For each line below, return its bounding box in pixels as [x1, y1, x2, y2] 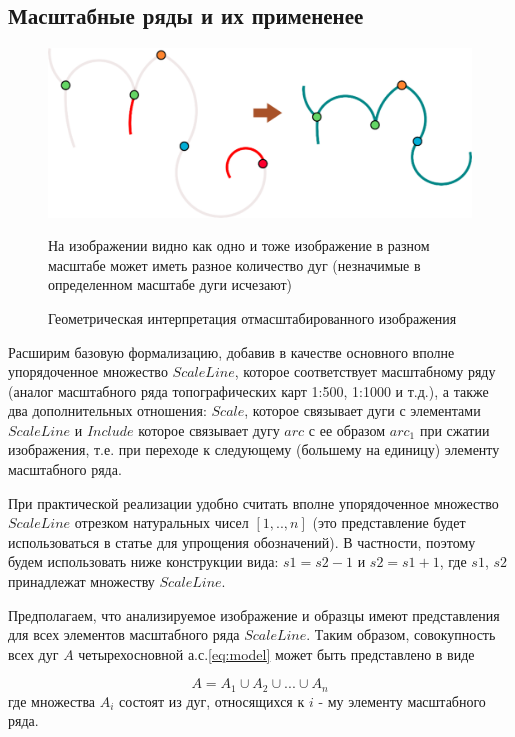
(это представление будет [312, 512, 466, 533]
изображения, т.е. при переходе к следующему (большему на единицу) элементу [8, 439, 500, 460]
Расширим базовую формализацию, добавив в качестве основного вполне [8, 341, 455, 362]
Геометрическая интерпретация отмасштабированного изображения [48, 307, 457, 328]
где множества [8, 690, 96, 711]
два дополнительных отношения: [8, 400, 207, 421]
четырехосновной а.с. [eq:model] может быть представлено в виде [78, 643, 475, 664]
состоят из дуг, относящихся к [119, 690, 305, 711]
